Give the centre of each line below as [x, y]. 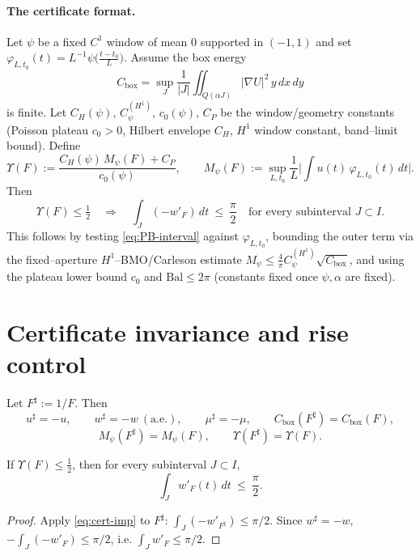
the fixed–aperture [52, 259]
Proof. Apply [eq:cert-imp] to [78, 520]
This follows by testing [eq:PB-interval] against [123, 235]
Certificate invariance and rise [178, 332]
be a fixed [62, 41]
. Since [286, 520]
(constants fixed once [266, 276]
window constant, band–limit [326, 129]
